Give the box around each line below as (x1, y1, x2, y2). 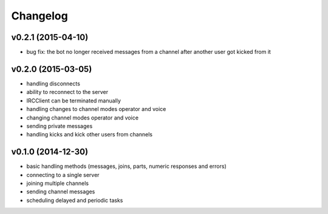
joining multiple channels (26, 179, 89, 187)
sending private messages (26, 122, 93, 130)
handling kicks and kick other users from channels (26, 131, 153, 138)
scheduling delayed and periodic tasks (26, 196, 123, 204)
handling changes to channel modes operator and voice (26, 105, 166, 113)
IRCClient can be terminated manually (26, 97, 121, 104)
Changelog (11, 9, 68, 22)
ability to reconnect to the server (26, 89, 109, 96)
